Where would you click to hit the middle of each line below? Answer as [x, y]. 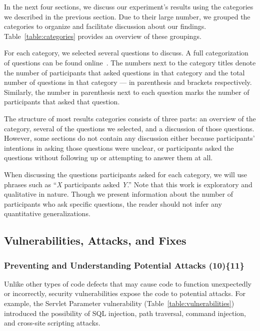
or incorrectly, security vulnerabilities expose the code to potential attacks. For [125, 293]
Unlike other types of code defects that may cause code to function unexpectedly [128, 283]
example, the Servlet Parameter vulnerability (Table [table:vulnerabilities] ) [119, 303]
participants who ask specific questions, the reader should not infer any [113, 203]
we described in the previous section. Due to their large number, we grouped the [127, 16]
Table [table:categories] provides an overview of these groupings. [103, 36]
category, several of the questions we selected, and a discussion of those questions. [129, 128]
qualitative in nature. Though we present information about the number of [119, 194]
